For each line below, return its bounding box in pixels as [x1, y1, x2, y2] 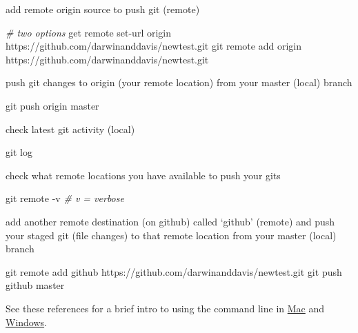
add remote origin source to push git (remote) [6, 2, 200, 16]
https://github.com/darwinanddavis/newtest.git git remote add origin [6, 39, 301, 53]
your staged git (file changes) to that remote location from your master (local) [6, 228, 337, 242]
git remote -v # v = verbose [6, 191, 124, 205]
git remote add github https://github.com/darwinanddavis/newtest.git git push [6, 264, 342, 279]
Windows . [6, 314, 47, 329]
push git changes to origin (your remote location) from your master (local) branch [6, 75, 352, 90]
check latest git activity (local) [6, 121, 135, 136]
